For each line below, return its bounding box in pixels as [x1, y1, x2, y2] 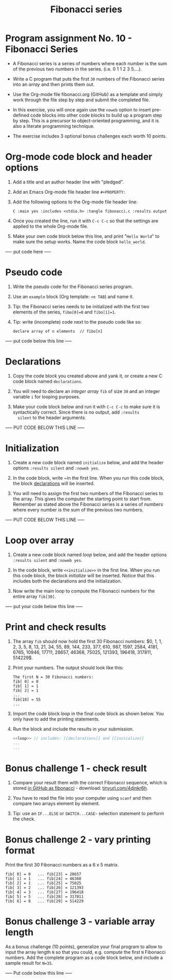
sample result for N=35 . [5, 960, 53, 966]
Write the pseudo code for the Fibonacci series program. [12, 284, 133, 290]
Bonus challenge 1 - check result [5, 763, 147, 774]
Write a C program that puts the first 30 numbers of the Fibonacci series [12, 76, 165, 82]
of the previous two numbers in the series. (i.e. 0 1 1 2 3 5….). [12, 66, 142, 72]
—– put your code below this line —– [5, 603, 83, 609]
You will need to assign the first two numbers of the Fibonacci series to [12, 490, 163, 496]
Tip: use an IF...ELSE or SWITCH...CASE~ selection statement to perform [12, 811, 164, 817]
